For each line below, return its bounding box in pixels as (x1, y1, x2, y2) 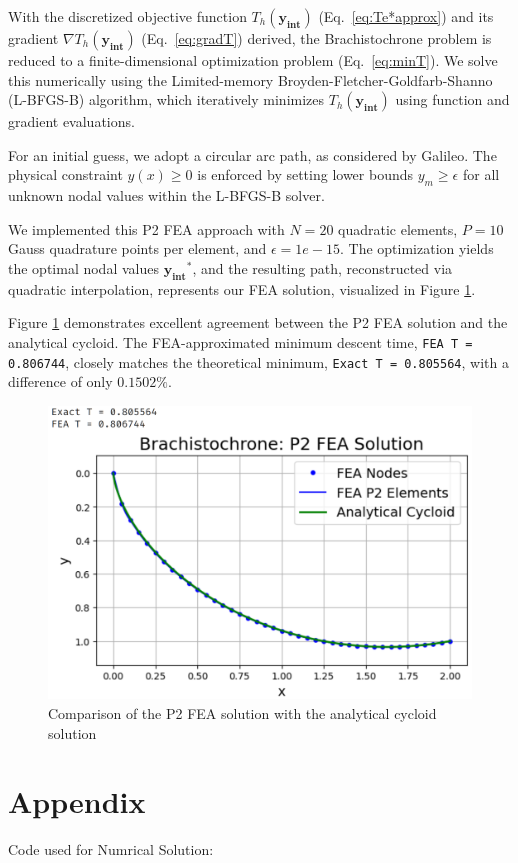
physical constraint (8, 164, 123, 185)
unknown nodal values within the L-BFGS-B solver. (8, 185, 325, 206)
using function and (395, 89, 510, 110)
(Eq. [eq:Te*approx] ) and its (318, 6, 494, 26)
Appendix (8, 781, 146, 822)
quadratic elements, (338, 218, 458, 239)
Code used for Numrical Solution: (8, 839, 214, 860)
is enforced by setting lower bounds (197, 164, 414, 185)
